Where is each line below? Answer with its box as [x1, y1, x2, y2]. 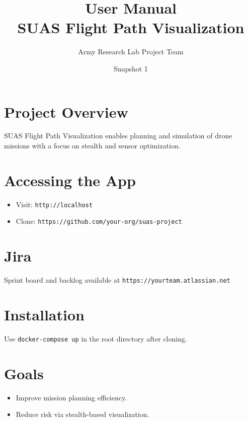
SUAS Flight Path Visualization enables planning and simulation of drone [4, 130, 232, 141]
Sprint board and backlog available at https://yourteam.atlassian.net [4, 275, 230, 285]
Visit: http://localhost [16, 199, 93, 209]
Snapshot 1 [114, 63, 148, 73]
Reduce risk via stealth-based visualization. [16, 409, 149, 419]
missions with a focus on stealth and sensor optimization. [4, 140, 181, 151]
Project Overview [4, 101, 128, 122]
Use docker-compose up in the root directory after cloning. [4, 333, 187, 344]
